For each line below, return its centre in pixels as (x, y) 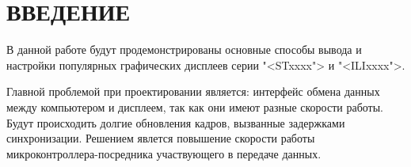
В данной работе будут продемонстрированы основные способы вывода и (184, 49)
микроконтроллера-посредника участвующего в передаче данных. (164, 153)
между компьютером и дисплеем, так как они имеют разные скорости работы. (195, 106)
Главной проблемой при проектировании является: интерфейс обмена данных (193, 91)
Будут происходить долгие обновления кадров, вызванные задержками (176, 122)
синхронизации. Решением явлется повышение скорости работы (161, 138)
